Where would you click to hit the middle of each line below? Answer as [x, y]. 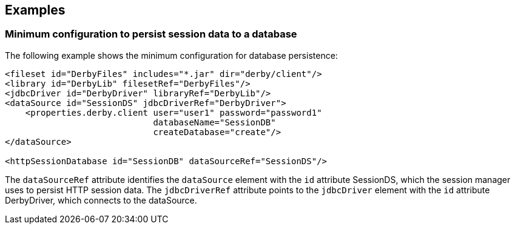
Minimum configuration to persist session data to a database [151, 34]
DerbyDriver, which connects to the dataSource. [101, 200]
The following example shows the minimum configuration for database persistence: [171, 55]
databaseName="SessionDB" [214, 122]
